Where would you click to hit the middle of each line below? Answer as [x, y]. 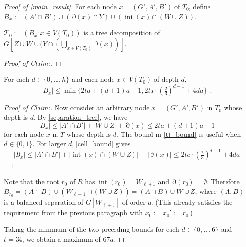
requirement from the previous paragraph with [74, 213]
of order [134, 202]
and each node [93, 79]
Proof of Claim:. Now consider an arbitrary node [77, 107]
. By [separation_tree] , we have [81, 117]
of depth [166, 79]
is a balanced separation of [44, 202]
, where [206, 191]
